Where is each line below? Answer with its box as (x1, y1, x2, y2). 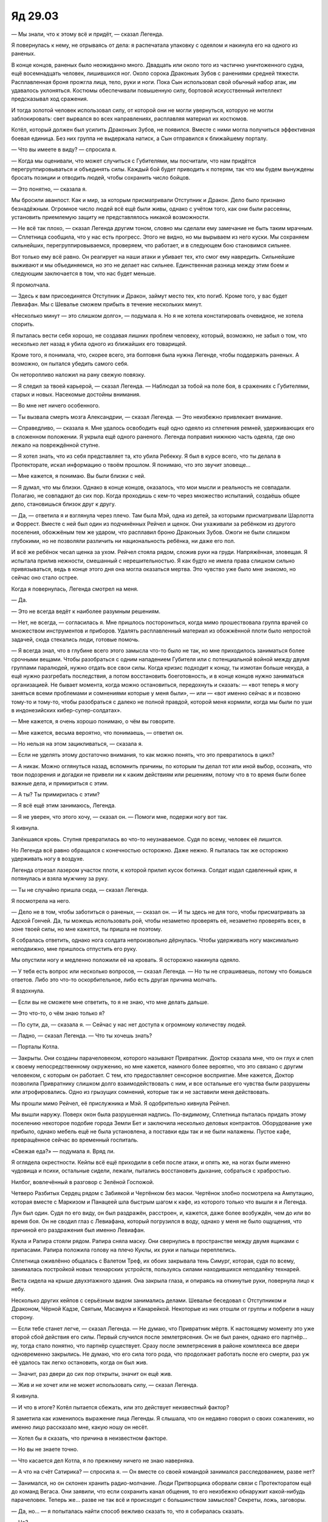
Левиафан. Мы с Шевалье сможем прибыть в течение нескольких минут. (11, 301, 203, 308)
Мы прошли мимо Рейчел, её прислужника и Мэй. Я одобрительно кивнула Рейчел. (11, 1099, 230, 1107)
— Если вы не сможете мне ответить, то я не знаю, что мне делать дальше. (11, 998, 209, 1006)
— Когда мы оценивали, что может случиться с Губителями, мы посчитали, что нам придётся (11, 157, 256, 164)
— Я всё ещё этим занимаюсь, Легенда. (11, 802, 117, 809)
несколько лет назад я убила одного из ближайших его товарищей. (11, 340, 187, 348)
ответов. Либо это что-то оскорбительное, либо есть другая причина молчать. (11, 976, 217, 983)
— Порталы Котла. (11, 1043, 60, 1050)
